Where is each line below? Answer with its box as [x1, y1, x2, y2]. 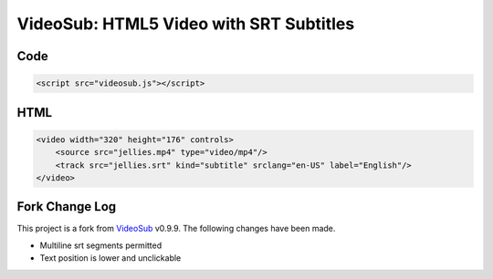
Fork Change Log [16, 199, 117, 214]
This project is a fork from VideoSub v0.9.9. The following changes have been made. [16, 223, 336, 234]
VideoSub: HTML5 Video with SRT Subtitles [16, 14, 355, 34]
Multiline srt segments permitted [39, 240, 163, 251]
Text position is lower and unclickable [39, 253, 182, 263]
